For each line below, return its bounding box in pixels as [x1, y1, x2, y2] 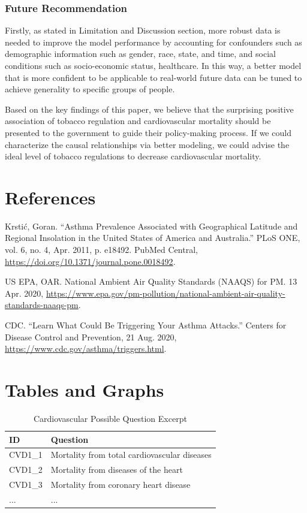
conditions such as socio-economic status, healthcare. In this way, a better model [5, 59, 302, 71]
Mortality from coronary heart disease [50, 478, 191, 491]
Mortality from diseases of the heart [50, 463, 183, 476]
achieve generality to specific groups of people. [5, 83, 175, 95]
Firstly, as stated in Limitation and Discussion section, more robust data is [5, 24, 281, 37]
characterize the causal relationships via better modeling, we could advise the [5, 138, 290, 150]
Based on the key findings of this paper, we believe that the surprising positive [5, 102, 294, 115]
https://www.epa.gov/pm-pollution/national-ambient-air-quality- [46, 286, 285, 299]
